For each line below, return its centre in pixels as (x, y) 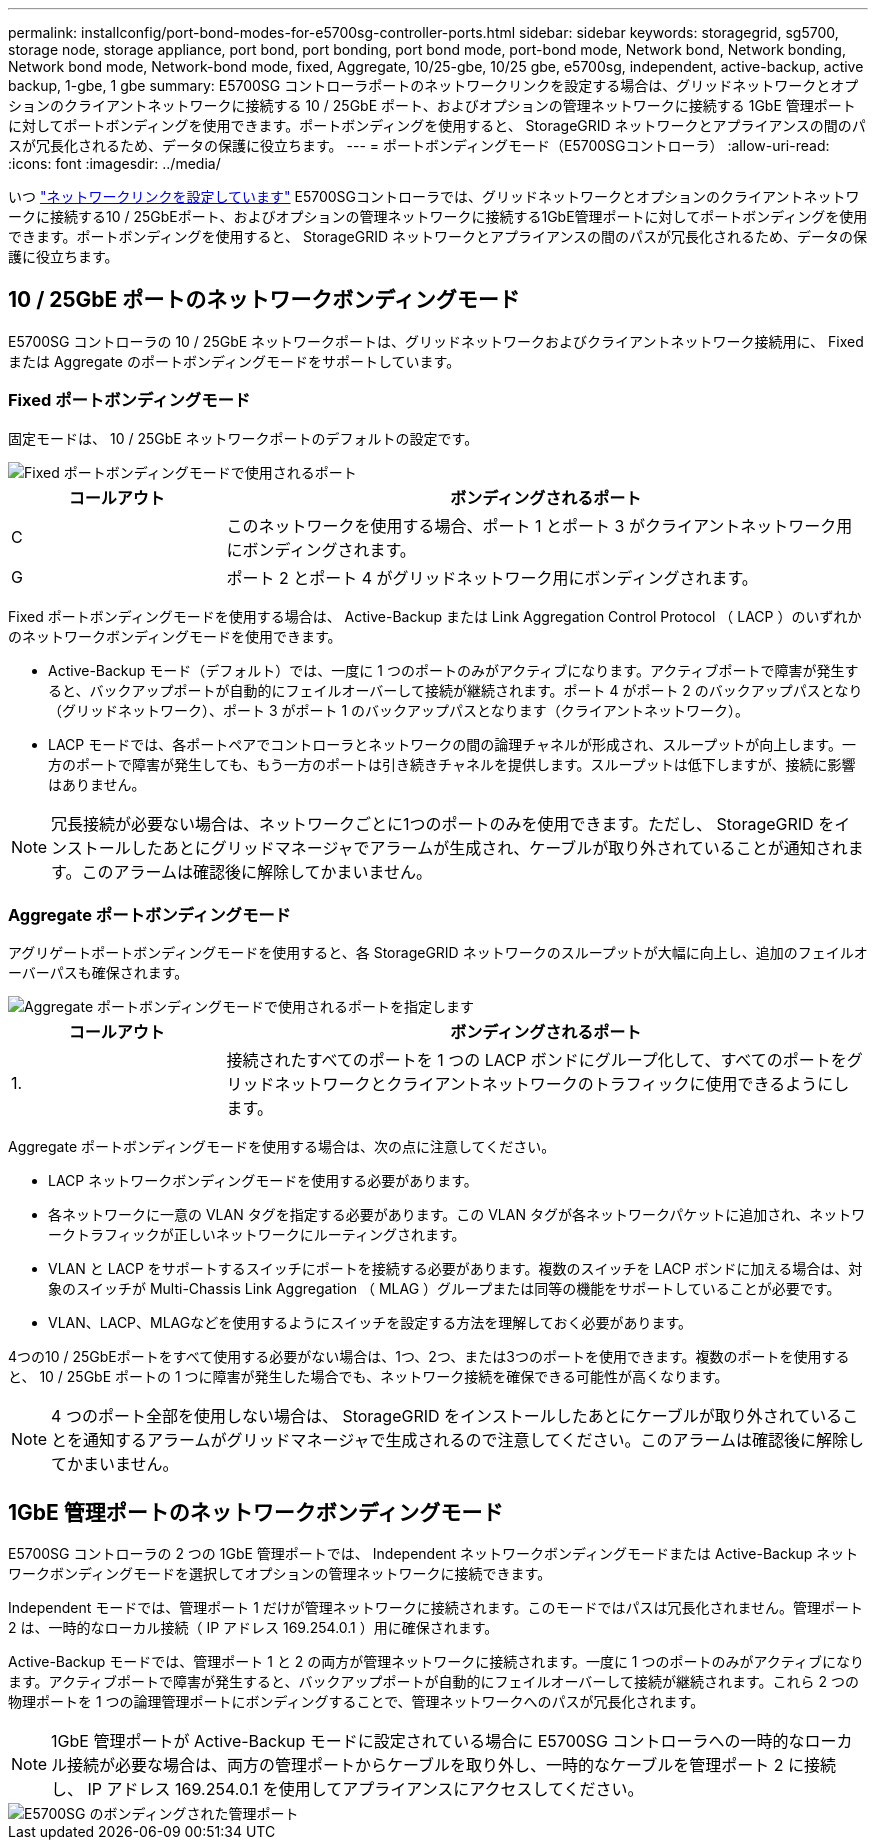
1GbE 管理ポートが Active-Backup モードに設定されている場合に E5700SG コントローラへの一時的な (428, 1741)
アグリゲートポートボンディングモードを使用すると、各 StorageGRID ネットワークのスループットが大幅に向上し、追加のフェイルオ (438, 953)
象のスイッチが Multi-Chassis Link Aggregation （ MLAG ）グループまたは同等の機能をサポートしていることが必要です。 (444, 1289)
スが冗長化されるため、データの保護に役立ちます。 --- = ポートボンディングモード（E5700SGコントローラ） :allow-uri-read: (419, 145)
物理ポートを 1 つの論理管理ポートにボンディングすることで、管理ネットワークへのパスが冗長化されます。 (356, 1702)
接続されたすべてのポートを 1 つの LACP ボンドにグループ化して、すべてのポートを (536, 1060)
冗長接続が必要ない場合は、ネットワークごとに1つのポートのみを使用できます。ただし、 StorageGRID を (443, 823)
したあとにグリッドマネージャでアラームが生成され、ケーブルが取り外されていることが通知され (489, 847)
